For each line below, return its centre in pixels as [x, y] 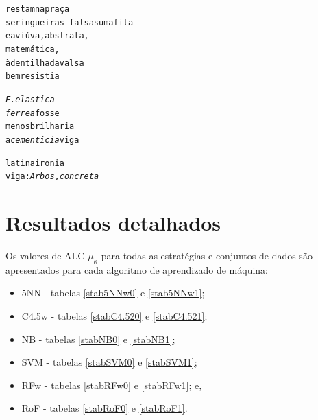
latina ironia [35, 163]
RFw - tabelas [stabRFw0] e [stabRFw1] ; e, [112, 385]
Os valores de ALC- [47, 255]
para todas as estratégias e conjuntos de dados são [207, 255]
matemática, [33, 49]
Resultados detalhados [113, 223]
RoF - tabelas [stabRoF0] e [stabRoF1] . [105, 408]
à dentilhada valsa [45, 63]
